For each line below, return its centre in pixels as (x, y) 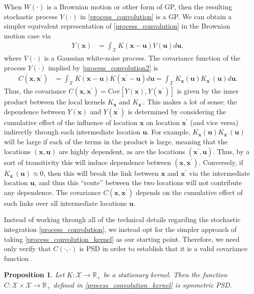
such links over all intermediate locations (65, 203)
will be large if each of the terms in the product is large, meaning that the (116, 141)
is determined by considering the (177, 111)
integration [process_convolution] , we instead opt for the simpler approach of (120, 229)
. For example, (169, 132)
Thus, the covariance (35, 91)
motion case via (28, 35)
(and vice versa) (214, 122)
